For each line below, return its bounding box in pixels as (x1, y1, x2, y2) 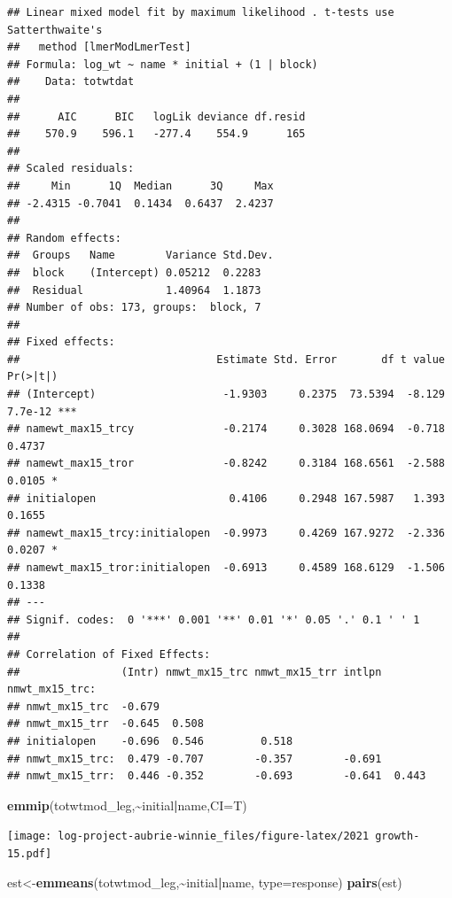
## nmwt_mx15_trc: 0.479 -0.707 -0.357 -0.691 (7, 752, 382, 765)
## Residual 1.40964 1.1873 (7, 283, 261, 297)
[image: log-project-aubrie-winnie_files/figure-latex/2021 (7, 830, 370, 843)
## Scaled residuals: (7, 162, 135, 175)
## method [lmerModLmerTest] (7, 41, 191, 54)
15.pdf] (7, 847, 52, 860)
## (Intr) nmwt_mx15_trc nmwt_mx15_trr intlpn (7, 665, 382, 678)
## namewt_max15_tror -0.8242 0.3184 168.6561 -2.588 (7, 457, 445, 470)
